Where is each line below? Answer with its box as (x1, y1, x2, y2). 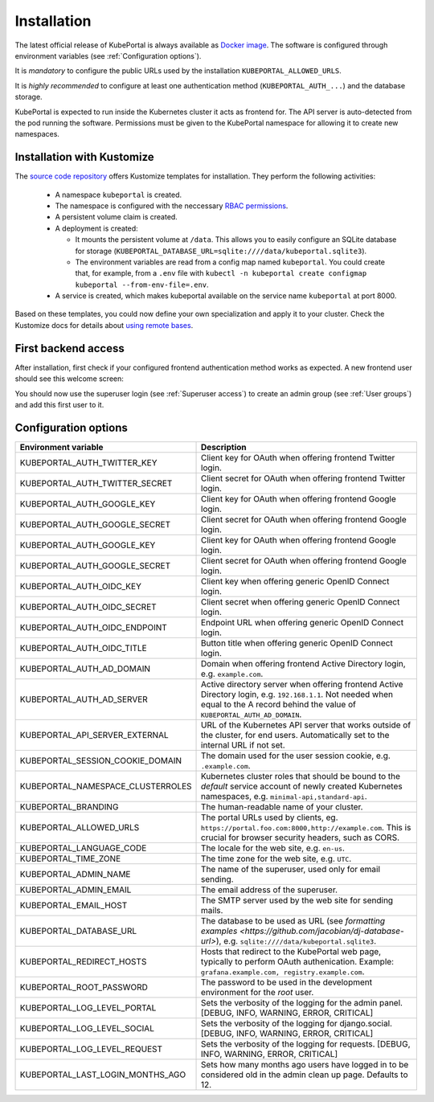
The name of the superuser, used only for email (201, 863, 381, 875)
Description (201, 441, 247, 453)
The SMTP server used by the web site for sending (201, 895, 394, 906)
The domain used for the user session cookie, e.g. (201, 750, 391, 761)
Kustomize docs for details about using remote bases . (14, 320, 194, 330)
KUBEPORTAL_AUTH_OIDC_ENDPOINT (19, 621, 168, 633)
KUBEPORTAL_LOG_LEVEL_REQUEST (19, 1043, 163, 1055)
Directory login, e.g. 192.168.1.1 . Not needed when (201, 688, 394, 699)
